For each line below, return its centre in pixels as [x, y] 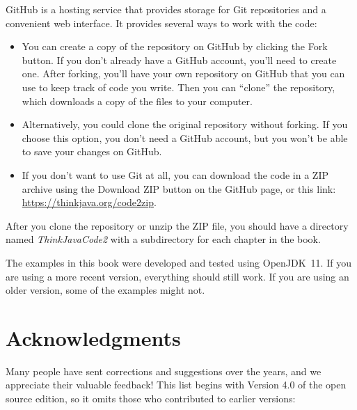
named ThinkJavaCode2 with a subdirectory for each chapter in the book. [163, 239]
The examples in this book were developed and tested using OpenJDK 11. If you [178, 262]
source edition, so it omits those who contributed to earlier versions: [151, 398]
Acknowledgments [93, 337]
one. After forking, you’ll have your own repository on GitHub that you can [183, 73]
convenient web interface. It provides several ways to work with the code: [161, 23]
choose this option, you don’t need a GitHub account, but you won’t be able [185, 137]
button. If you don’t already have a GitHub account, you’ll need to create [179, 60]
